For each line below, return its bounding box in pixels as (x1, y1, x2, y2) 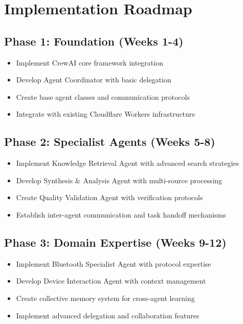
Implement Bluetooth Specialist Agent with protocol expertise (16, 258, 211, 269)
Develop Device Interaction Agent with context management (16, 275, 206, 286)
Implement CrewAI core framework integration (16, 57, 163, 68)
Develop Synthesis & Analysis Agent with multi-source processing (16, 175, 223, 185)
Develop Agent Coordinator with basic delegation (16, 74, 171, 85)
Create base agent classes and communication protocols (16, 91, 190, 102)
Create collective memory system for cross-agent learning (16, 292, 195, 303)
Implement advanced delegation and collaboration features (16, 310, 200, 320)
